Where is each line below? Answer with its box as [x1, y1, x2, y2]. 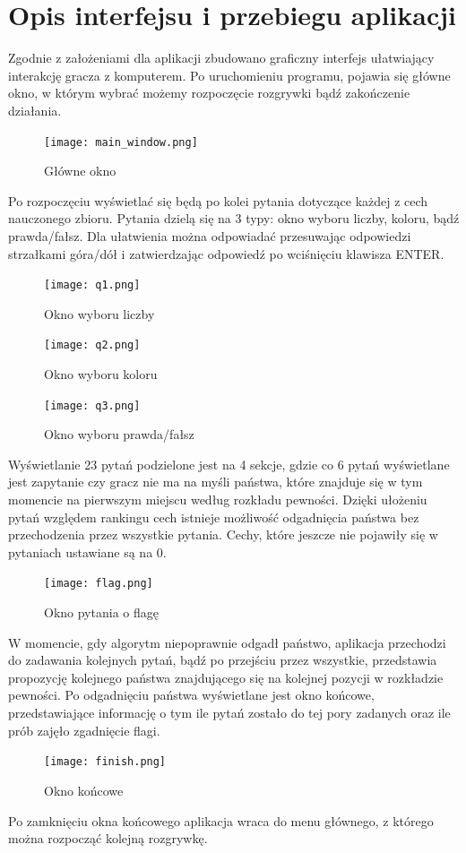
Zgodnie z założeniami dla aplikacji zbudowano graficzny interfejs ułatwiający [8, 48, 435, 67]
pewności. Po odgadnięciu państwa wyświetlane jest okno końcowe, [8, 685, 375, 704]
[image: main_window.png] [44, 135, 198, 149]
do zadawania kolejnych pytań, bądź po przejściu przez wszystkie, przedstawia [8, 651, 437, 669]
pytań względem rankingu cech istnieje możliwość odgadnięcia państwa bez [8, 507, 419, 526]
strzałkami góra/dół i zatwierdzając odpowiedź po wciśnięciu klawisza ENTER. [8, 244, 444, 263]
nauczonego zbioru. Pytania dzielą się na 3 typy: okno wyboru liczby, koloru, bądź [8, 209, 460, 228]
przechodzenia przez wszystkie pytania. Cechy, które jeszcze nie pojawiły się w [8, 525, 438, 544]
